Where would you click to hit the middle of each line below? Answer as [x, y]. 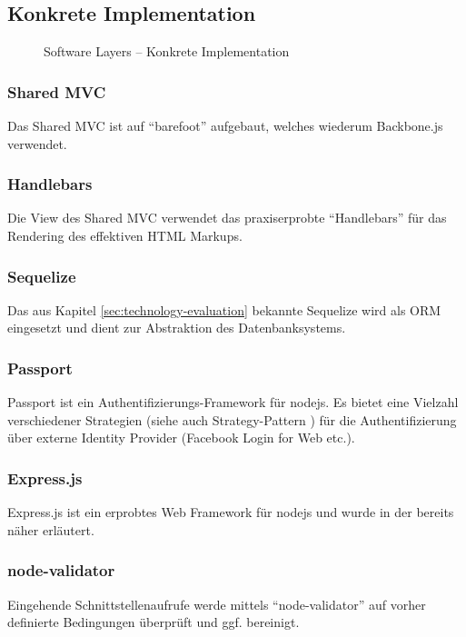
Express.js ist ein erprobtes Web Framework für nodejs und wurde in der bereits [231, 512]
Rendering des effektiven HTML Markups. [125, 236]
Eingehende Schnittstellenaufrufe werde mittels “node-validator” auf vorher [217, 604]
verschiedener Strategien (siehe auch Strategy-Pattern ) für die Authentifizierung [232, 419]
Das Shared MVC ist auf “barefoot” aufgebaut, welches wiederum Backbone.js [225, 126]
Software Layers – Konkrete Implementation [167, 51]
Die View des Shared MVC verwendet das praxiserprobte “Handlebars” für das [227, 218]
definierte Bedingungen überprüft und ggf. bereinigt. [154, 622]
